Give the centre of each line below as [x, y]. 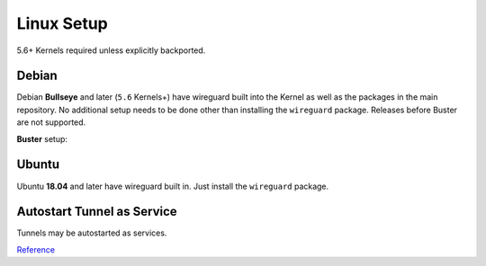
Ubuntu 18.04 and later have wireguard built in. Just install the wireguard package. [173, 186]
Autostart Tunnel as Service [97, 212]
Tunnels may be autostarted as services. [92, 233]
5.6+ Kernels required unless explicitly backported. [111, 50]
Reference [36, 249]
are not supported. [51, 122]
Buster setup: [42, 138]
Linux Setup [62, 23]
